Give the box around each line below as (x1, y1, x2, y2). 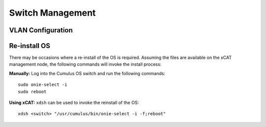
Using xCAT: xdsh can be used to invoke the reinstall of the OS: (9, 100, 139, 105)
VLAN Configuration (9, 26, 73, 34)
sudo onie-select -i (18, 82, 67, 88)
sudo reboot (18, 89, 47, 94)
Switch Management (9, 7, 96, 18)
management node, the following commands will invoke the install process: (9, 61, 162, 67)
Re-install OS (9, 42, 50, 50)
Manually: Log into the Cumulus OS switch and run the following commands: (9, 70, 166, 76)
